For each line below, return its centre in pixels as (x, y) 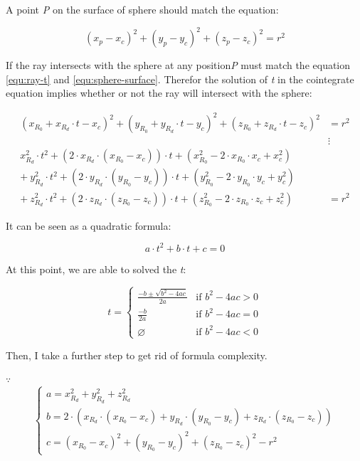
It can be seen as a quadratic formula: (89, 225)
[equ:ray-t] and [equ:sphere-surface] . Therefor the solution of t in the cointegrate (180, 79)
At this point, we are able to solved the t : (96, 269)
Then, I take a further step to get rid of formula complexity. (137, 355)
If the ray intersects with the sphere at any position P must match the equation (178, 65)
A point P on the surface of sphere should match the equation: (142, 9)
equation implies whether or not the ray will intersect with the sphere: (159, 93)
